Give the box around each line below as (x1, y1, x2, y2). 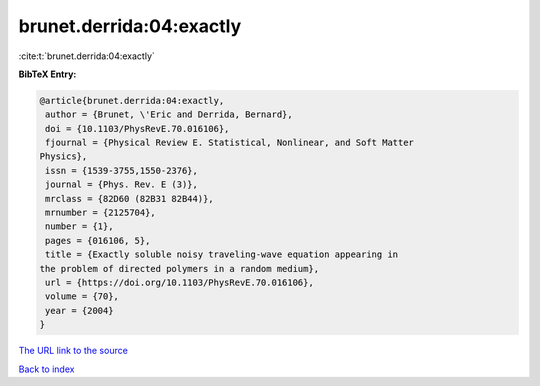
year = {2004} (45, 305, 114, 316)
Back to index (18, 363, 75, 375)
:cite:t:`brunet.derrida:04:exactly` (18, 50, 155, 62)
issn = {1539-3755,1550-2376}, (45, 165, 199, 176)
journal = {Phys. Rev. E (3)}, (45, 179, 199, 190)
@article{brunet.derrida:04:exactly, (39, 95, 225, 106)
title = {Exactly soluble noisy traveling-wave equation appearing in (45, 249, 399, 260)
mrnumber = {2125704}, (45, 207, 157, 219)
